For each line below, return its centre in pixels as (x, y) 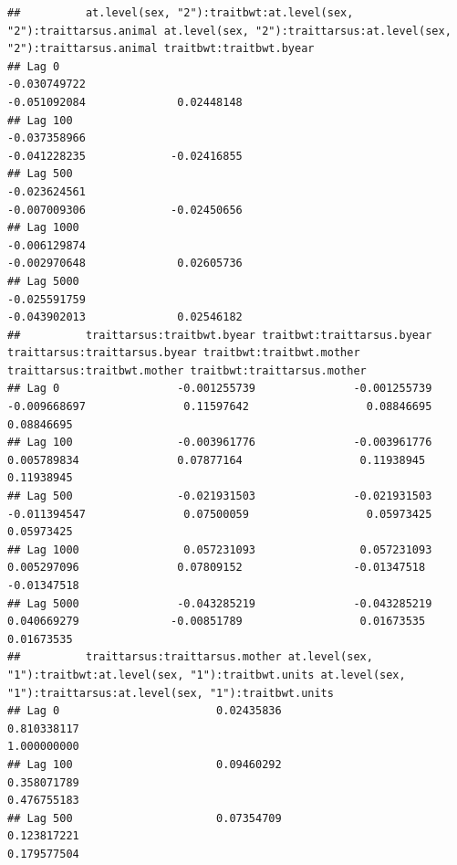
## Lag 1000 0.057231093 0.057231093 (220, 549)
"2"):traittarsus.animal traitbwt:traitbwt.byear (161, 49)
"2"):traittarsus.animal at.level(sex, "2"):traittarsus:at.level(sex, (229, 31)
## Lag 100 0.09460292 (145, 764)
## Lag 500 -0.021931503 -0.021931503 (220, 496)
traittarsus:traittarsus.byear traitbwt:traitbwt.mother (184, 353)
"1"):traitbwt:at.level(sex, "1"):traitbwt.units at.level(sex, (207, 675)
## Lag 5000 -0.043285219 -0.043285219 (220, 603)
